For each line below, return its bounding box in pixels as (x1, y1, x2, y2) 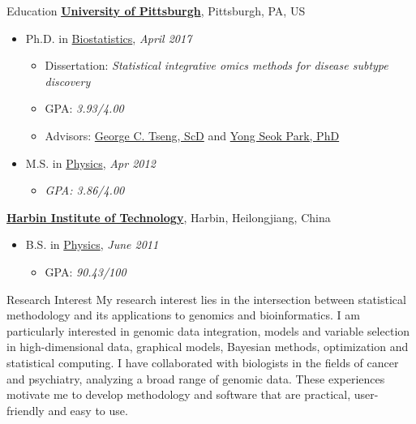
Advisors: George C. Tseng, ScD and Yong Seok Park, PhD (45, 126, 340, 143)
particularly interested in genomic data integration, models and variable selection (6, 322, 410, 339)
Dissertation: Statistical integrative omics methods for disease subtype (45, 57, 388, 74)
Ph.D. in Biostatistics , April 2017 (25, 29, 192, 46)
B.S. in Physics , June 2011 (25, 236, 159, 253)
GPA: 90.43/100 (45, 263, 127, 280)
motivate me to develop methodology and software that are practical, (6, 386, 351, 403)
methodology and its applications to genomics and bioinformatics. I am (6, 306, 360, 323)
